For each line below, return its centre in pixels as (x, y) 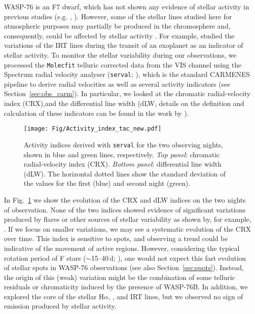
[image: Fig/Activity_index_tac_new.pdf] (93, 129)
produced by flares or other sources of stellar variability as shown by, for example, (128, 219)
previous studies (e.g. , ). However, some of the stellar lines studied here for (118, 16)
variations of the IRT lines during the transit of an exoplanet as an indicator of (124, 45)
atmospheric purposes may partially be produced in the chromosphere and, (117, 26)
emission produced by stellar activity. (60, 306)
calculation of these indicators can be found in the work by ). (96, 113)
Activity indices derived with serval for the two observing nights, (124, 144)
